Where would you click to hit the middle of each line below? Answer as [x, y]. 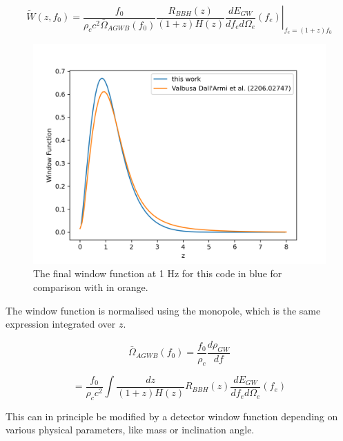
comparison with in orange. [91, 287]
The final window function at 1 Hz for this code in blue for [158, 273]
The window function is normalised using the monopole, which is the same [163, 310]
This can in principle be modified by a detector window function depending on [172, 416]
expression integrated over [61, 324]
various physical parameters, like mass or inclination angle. [130, 430]
